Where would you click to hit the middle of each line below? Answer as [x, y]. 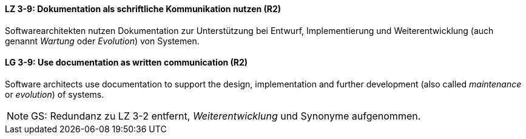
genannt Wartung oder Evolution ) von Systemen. [102, 41]
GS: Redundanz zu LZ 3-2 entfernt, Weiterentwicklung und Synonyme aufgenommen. [226, 116]
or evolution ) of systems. [55, 94]
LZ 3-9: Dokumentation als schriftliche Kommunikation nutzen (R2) [143, 9]
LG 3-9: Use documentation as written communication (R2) [126, 63]
